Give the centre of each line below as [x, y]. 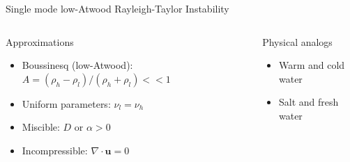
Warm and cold [312, 65]
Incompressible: [55, 150]
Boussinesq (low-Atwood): [77, 65]
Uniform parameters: [66, 103]
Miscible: [41, 127]
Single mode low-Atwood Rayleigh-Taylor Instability [117, 8]
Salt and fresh [309, 102]
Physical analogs [297, 41]
